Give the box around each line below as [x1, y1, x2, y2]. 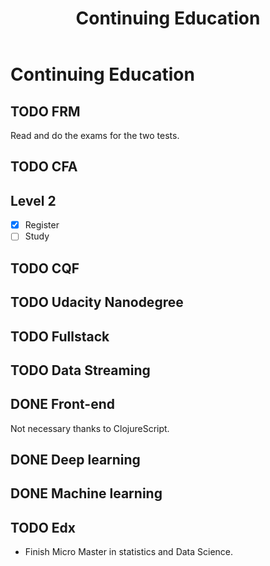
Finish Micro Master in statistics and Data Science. [24, 546, 234, 558]
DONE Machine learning [10, 485, 163, 502]
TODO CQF [10, 260, 80, 277]
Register [24, 219, 60, 231]
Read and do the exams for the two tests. [10, 130, 180, 141]
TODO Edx [10, 519, 77, 536]
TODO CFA [10, 158, 78, 176]
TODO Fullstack [10, 328, 110, 345]
